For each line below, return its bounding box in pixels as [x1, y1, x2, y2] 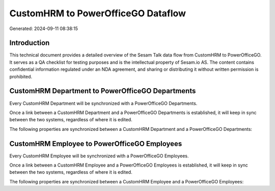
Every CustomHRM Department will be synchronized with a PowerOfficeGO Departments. [9, 100, 198, 106]
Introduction [9, 39, 50, 47]
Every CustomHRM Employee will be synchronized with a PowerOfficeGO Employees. [9, 153, 189, 159]
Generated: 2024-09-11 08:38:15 [9, 25, 78, 32]
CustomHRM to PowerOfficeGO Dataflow [9, 8, 186, 19]
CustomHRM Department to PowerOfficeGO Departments [9, 87, 196, 95]
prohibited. [9, 73, 33, 79]
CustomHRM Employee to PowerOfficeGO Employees [9, 139, 182, 148]
